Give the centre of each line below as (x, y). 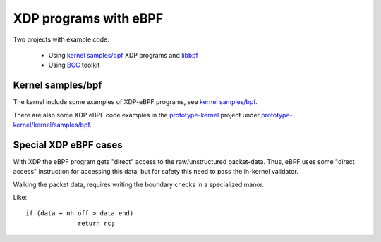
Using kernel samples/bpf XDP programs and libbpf (123, 55)
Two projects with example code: (61, 39)
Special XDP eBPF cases (68, 145)
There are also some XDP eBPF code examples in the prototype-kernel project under (137, 115)
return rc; (97, 223)
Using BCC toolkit (74, 65)
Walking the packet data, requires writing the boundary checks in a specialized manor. (139, 184)
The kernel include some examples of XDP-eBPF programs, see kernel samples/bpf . (135, 102)
